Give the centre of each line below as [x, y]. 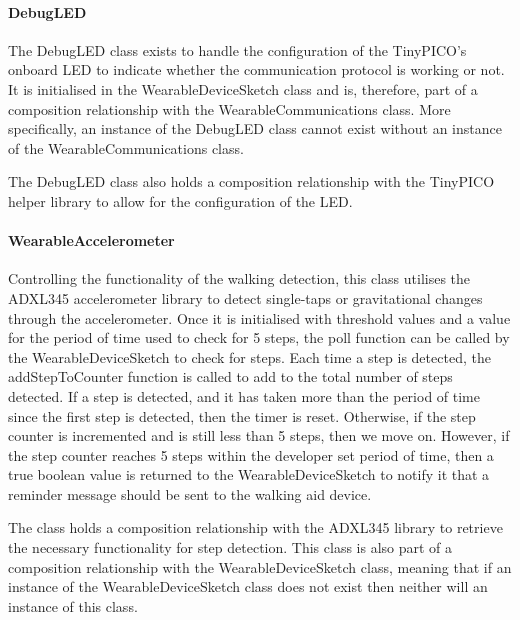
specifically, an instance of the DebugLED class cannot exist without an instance [255, 128]
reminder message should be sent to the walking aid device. [190, 493]
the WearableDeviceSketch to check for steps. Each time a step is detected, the [249, 356]
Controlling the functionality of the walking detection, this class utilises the [239, 278]
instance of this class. [73, 605]
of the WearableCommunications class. [126, 147]
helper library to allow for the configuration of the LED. [180, 200]
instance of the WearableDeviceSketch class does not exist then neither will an [248, 586]
